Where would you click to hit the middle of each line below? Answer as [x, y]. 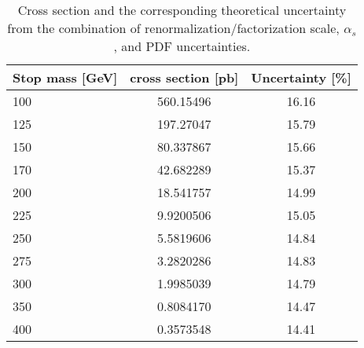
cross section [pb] [184, 77]
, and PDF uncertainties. [182, 46]
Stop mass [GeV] [65, 77]
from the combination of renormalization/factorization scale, [173, 28]
